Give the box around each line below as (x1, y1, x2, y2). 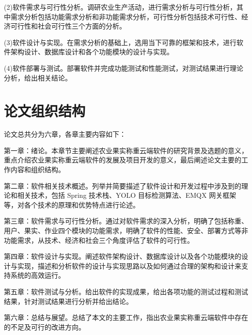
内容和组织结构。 (10, 164, 65, 175)
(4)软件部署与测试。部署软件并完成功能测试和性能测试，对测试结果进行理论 (4, 63, 243, 73)
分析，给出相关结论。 (4, 72, 72, 82)
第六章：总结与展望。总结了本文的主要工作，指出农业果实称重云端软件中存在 (4, 312, 248, 322)
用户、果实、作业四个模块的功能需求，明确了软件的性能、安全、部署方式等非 (4, 225, 248, 236)
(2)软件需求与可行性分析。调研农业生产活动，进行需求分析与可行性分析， (4, 2, 236, 12)
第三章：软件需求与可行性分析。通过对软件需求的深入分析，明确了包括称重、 (4, 216, 248, 226)
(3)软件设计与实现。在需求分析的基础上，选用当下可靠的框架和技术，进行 (4, 37, 236, 47)
